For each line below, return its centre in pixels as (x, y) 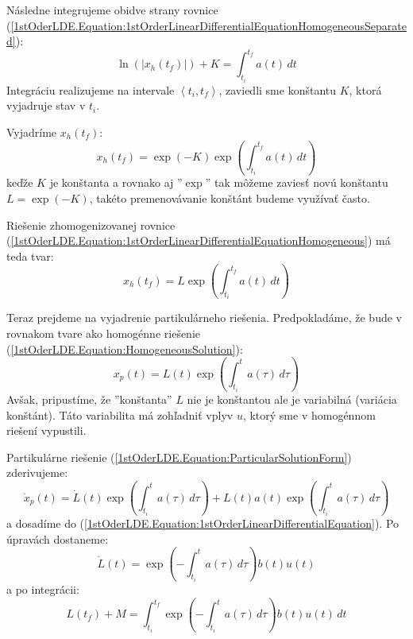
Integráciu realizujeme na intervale (91, 89)
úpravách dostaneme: (58, 538)
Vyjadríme (32, 132)
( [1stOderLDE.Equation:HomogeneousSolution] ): (125, 349)
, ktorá (365, 89)
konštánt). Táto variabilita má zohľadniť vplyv (120, 414)
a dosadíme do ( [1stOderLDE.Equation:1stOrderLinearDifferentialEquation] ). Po (203, 523)
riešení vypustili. (46, 430)
